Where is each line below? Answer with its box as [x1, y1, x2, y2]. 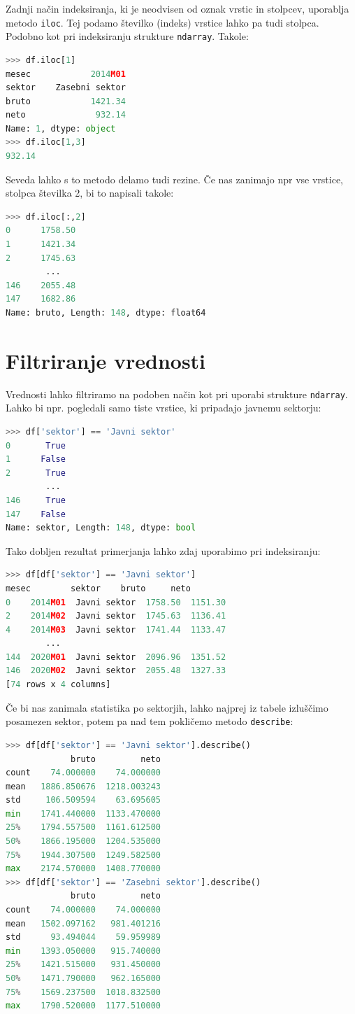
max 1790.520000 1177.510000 [6, 1001, 161, 1011]
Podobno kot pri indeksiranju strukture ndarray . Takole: [6, 29, 249, 43]
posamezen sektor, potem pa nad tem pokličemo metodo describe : [6, 714, 294, 728]
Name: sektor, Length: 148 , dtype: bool [6, 523, 196, 533]
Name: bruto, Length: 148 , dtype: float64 [6, 308, 206, 318]
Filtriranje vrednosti [6, 346, 206, 374]
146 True [6, 495, 66, 505]
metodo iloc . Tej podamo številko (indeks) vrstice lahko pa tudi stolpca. [6, 15, 319, 29]
